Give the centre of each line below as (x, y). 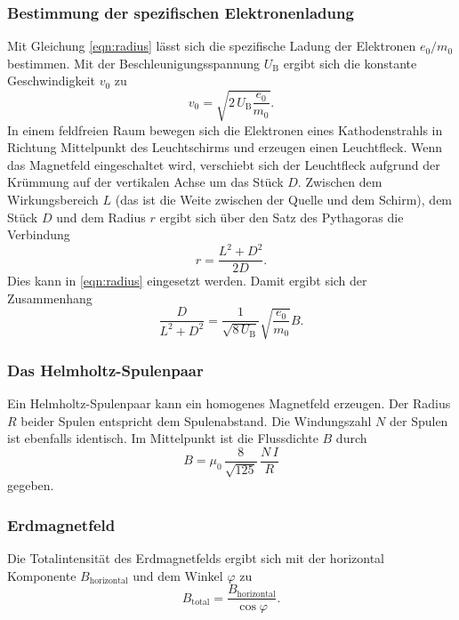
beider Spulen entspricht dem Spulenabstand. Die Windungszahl (196, 420)
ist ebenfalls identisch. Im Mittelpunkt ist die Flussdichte (163, 438)
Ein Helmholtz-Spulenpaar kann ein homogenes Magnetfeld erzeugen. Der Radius (229, 403)
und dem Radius (101, 217)
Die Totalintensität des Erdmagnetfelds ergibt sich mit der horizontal (196, 558)
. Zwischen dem (340, 182)
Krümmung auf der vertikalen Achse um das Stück (145, 182)
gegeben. (31, 485)
